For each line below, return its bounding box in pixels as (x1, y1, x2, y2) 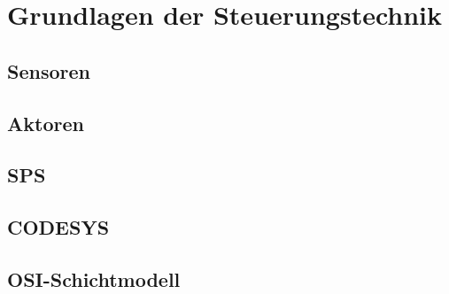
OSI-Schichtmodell (7, 265, 181, 292)
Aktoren (7, 109, 84, 136)
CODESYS (7, 213, 110, 241)
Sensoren (7, 57, 90, 84)
